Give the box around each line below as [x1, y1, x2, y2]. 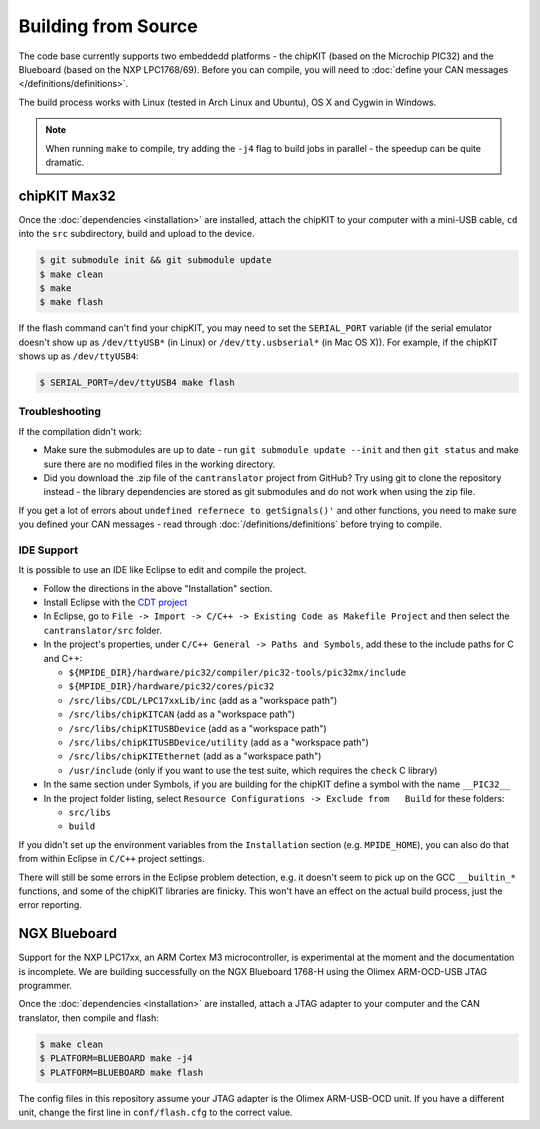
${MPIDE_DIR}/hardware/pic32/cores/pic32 [68, 681, 275, 692]
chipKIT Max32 [18, 187, 117, 204]
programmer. [18, 979, 72, 991]
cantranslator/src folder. [43, 624, 162, 636]
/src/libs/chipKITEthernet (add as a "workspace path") [68, 750, 322, 762]
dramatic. [45, 156, 85, 168]
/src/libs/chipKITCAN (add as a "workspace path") [68, 708, 295, 720]
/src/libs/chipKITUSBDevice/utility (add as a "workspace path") [68, 736, 369, 748]
